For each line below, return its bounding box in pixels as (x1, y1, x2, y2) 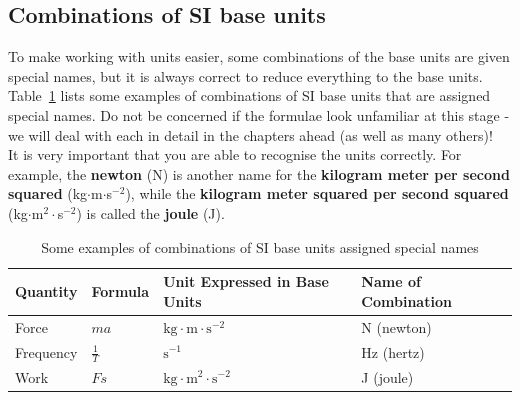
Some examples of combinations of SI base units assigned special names (41, 236, 479, 257)
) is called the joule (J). (76, 202, 225, 223)
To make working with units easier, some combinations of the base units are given (8, 46, 510, 67)
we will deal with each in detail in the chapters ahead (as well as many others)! (8, 124, 493, 145)
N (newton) (361, 316, 432, 337)
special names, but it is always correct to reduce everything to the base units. (8, 65, 483, 86)
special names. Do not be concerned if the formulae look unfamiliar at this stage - (8, 104, 510, 125)
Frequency (15, 341, 78, 362)
